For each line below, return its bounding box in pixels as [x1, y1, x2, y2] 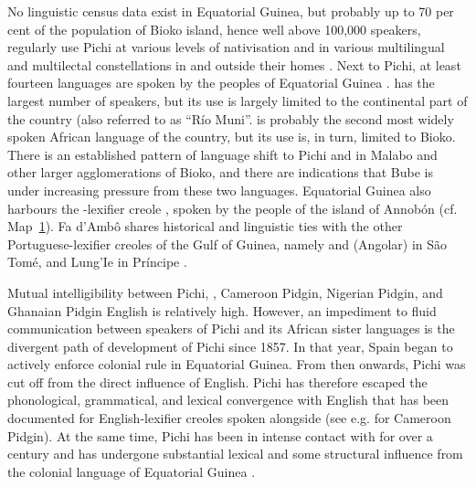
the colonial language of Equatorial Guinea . [7, 461, 256, 481]
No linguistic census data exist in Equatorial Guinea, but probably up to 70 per [7, 2, 454, 20]
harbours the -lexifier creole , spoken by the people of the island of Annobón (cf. [7, 198, 458, 217]
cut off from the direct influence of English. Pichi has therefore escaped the [7, 372, 428, 391]
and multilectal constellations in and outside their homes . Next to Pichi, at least [7, 55, 461, 74]
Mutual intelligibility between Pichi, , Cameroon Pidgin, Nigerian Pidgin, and [7, 282, 443, 302]
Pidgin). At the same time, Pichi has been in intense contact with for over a [7, 426, 433, 445]
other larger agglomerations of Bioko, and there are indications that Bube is [7, 163, 433, 182]
